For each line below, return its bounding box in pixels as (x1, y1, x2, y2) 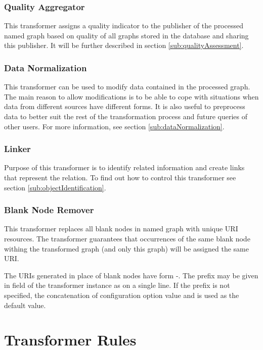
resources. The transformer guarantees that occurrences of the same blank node (4, 233, 250, 243)
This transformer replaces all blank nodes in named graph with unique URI (4, 223, 238, 234)
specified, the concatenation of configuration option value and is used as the (4, 289, 239, 300)
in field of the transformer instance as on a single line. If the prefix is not (4, 280, 230, 290)
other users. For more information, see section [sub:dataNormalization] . (4, 121, 225, 131)
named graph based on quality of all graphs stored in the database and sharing (4, 30, 249, 40)
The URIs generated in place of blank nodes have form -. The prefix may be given (4, 270, 258, 280)
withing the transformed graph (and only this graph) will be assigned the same (4, 243, 249, 254)
